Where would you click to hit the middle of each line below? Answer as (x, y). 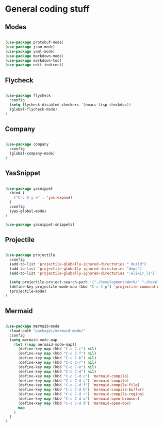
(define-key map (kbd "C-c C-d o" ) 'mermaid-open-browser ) (79, 399)
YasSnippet (23, 173)
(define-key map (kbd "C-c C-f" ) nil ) (57, 354)
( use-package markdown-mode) (34, 56)
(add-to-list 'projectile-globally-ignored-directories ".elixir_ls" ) (82, 273)
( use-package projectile (30, 255)
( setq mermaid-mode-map (33, 340)
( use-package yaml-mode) (30, 51)
